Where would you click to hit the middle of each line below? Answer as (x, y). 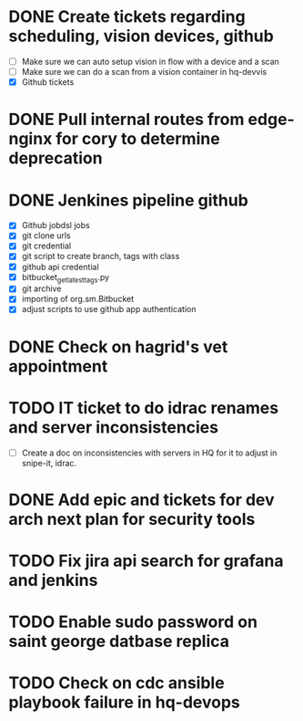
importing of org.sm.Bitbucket (77, 299)
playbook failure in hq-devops (124, 702)
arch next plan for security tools (132, 519)
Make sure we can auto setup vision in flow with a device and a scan (150, 61)
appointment (58, 366)
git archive (41, 288)
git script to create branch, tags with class (101, 256)
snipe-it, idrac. (49, 463)
